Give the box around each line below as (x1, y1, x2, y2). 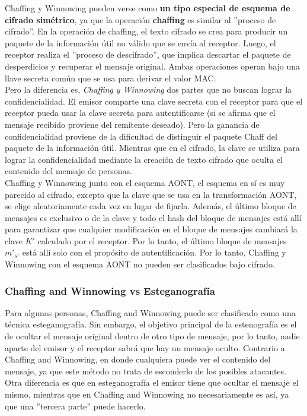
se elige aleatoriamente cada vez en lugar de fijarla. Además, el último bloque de (5, 200, 296, 212)
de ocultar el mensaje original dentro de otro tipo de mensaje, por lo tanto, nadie (5, 330, 300, 342)
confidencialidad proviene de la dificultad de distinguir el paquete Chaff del (5, 130, 277, 142)
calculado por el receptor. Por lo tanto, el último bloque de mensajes (37, 234, 287, 247)
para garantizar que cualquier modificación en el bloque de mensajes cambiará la (5, 223, 298, 235)
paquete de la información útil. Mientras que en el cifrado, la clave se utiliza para (5, 141, 300, 154)
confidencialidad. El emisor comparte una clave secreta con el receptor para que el (5, 94, 303, 107)
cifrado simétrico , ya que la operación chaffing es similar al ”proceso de (5, 13, 276, 26)
